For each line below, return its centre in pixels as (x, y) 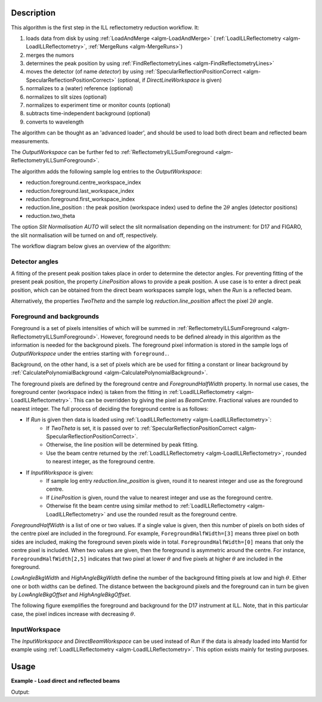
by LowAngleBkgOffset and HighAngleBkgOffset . (71, 595)
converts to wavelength (55, 122)
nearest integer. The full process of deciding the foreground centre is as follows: (110, 408)
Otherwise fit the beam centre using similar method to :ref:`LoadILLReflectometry (146, 506)
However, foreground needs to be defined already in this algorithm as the (191, 337)
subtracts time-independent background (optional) (88, 113)
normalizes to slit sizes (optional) (66, 97)
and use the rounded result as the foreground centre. (172, 514)
